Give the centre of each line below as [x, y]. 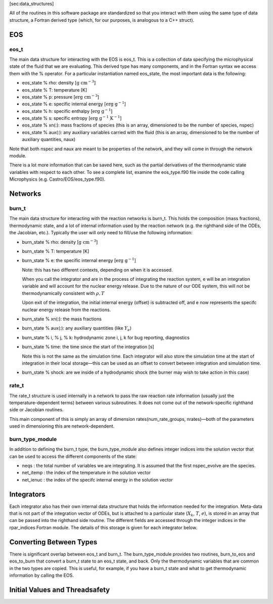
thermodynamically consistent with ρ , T [63, 293]
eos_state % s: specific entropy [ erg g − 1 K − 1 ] [72, 118]
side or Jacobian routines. [36, 410]
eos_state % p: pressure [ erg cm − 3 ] [61, 97]
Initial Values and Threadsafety [60, 590]
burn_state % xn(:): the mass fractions [62, 319]
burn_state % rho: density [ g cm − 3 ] [60, 242]
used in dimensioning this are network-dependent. [62, 426]
